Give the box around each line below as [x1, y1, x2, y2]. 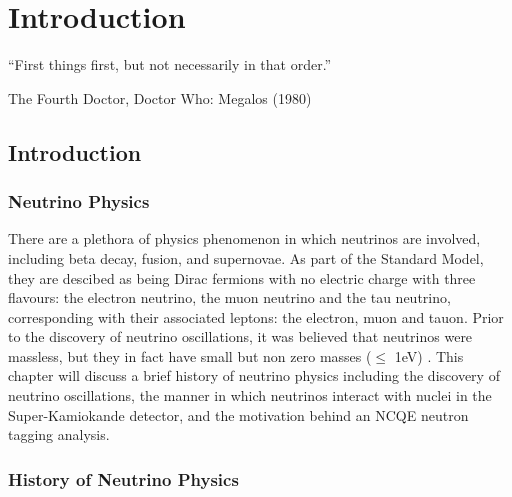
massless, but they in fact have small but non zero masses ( [8, 345, 372, 366]
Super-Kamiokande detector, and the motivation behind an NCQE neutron [8, 404, 469, 425]
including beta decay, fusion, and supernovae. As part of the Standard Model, [8, 247, 484, 268]
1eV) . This [394, 345, 464, 366]
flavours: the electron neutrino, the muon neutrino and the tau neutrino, [8, 287, 451, 308]
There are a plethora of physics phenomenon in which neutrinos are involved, [8, 228, 481, 249]
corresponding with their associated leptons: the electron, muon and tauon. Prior [8, 306, 504, 327]
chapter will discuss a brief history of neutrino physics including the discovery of [8, 365, 500, 386]
